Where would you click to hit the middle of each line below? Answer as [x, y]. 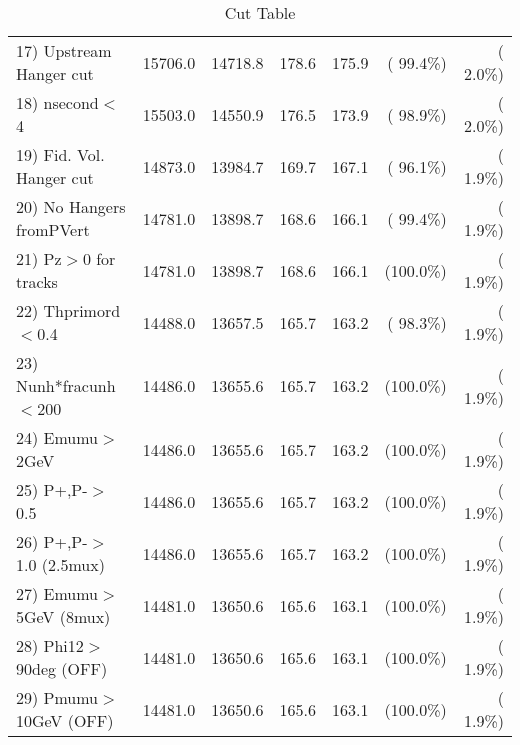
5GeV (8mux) [63, 616]
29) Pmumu [57, 697]
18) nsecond [57, 102]
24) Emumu [57, 437]
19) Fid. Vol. [60, 154]
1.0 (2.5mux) [60, 564]
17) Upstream [64, 50]
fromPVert [53, 229]
